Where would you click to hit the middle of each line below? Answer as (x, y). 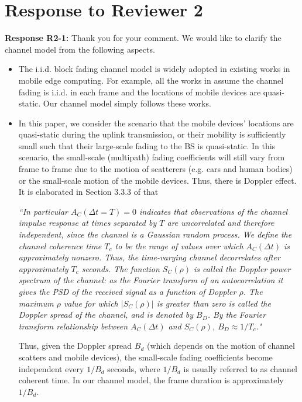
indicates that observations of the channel (214, 211)
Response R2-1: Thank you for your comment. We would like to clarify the (143, 38)
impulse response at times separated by (87, 223)
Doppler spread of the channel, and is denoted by (106, 315)
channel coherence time (60, 245)
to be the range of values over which (179, 245)
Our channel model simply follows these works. (127, 103)
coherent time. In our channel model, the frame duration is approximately (151, 380)
